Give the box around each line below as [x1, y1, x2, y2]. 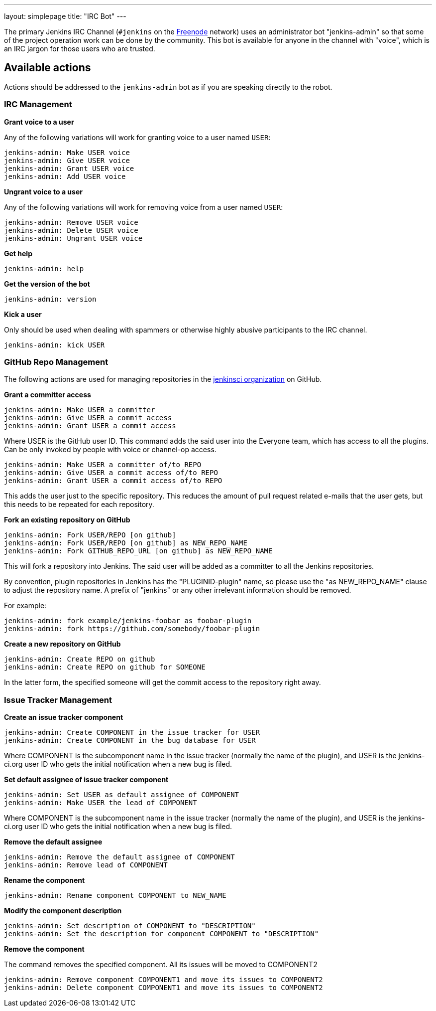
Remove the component [4, 945, 85, 954]
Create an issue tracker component [4, 713, 123, 722]
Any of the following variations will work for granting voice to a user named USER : [4, 133, 271, 142]
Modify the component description [4, 906, 122, 915]
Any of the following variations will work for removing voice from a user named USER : [4, 202, 283, 211]
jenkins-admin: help [4, 264, 84, 273]
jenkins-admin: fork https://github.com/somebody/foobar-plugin [4, 625, 260, 633]
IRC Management [4, 99, 72, 110]
